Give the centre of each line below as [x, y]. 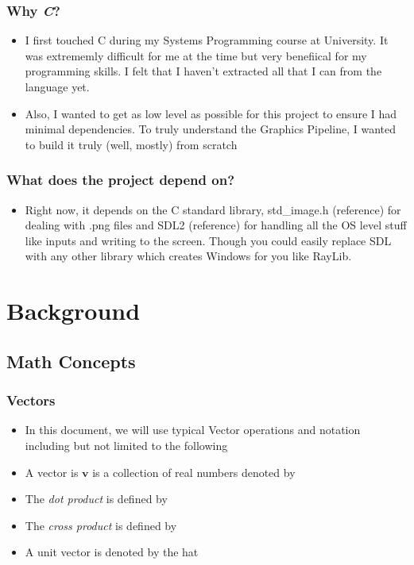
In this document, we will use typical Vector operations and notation [193, 430]
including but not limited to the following [126, 445]
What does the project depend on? [121, 180]
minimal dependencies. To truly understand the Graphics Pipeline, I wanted [210, 129]
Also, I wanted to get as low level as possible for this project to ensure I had [211, 113]
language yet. [57, 86]
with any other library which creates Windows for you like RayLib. [188, 256]
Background [74, 311]
